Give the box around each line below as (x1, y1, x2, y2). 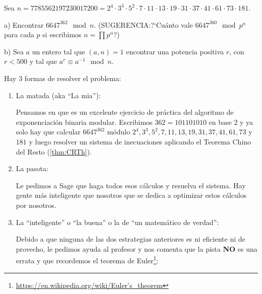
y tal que (29, 56, 57, 66)
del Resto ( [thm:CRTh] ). (16, 146, 92, 157)
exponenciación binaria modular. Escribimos (16, 116, 153, 127)
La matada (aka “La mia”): (16, 90, 101, 100)
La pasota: (16, 163, 48, 174)
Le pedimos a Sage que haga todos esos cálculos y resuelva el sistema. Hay (16, 180, 246, 190)
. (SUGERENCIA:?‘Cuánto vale (94, 19, 193, 30)
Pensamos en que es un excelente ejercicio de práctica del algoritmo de (16, 107, 234, 117)
